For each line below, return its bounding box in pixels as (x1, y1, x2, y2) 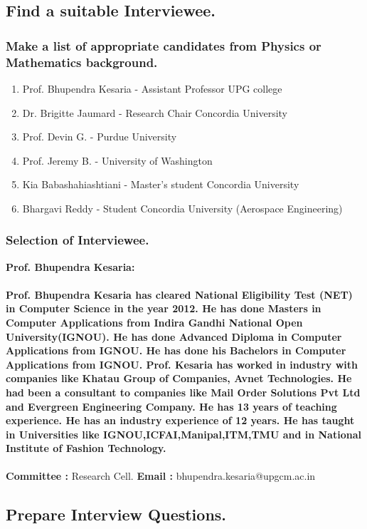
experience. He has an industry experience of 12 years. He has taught (6, 413, 355, 428)
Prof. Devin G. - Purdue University (22, 129, 177, 144)
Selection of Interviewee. (6, 231, 149, 249)
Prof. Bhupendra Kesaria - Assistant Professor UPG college (22, 81, 282, 96)
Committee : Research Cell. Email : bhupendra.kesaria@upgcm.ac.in (6, 468, 316, 483)
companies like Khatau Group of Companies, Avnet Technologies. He (6, 371, 352, 386)
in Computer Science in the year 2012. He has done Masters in (6, 301, 321, 316)
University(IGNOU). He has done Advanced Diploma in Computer (6, 329, 342, 344)
